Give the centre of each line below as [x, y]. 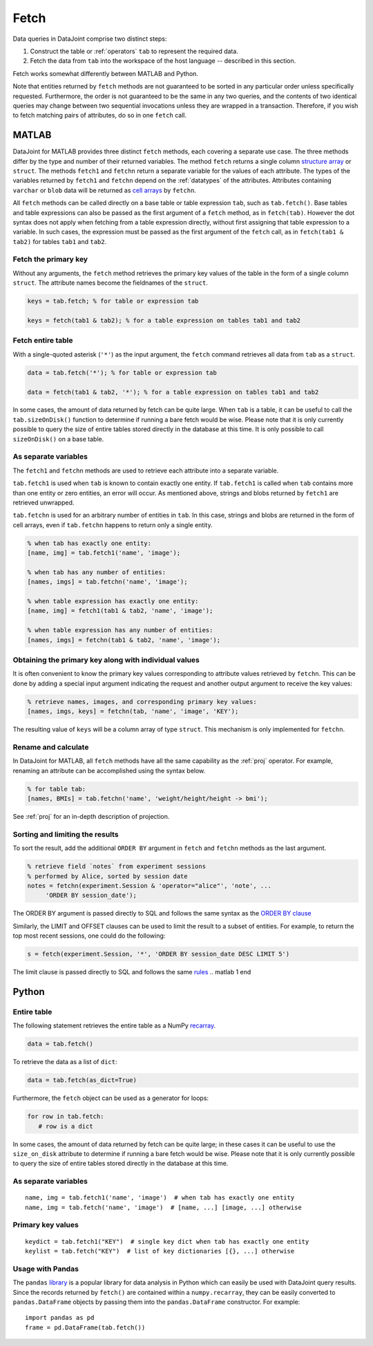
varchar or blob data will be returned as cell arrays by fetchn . [105, 190]
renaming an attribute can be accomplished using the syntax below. [109, 770]
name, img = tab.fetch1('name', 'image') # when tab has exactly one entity [160, 1198]
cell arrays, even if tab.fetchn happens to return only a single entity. [113, 524]
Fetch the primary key [50, 259]
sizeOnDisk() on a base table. [58, 439]
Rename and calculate [51, 747]
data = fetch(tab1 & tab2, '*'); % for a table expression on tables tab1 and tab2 [173, 392]
